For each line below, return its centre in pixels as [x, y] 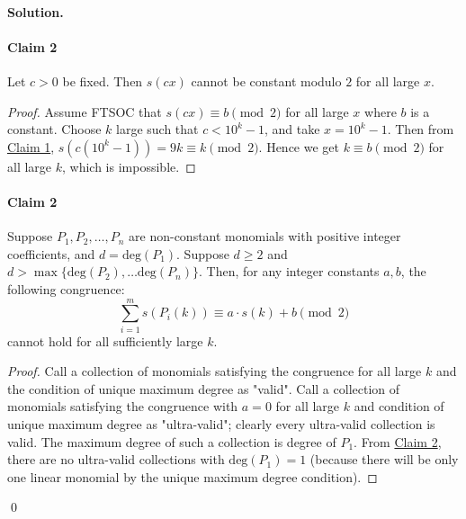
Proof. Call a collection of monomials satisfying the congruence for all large [215, 371]
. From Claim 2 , [398, 441]
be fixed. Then [103, 81]
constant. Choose [54, 129]
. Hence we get [299, 146]
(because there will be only [384, 459]
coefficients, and [51, 253]
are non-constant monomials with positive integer [265, 236]
